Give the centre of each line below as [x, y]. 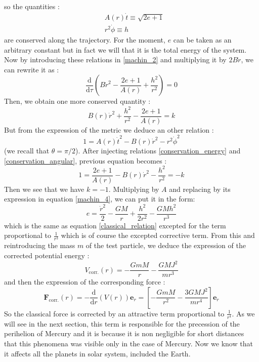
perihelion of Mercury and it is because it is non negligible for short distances [124, 333]
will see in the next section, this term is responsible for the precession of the [122, 323]
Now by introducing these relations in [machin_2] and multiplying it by [115, 59]
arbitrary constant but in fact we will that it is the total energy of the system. [125, 49]
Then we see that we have [44, 189]
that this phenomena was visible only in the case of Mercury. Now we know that [128, 344]
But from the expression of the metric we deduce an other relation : [109, 129]
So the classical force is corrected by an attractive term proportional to [114, 313]
